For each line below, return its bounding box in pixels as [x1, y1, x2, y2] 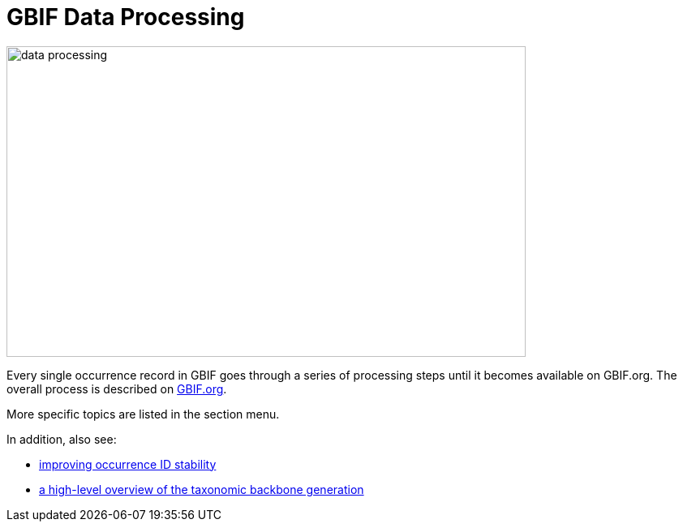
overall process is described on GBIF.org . [6, 381, 227, 396]
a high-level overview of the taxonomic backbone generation [39, 482, 364, 496]
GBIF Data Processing [6, 3, 245, 31]
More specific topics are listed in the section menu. [6, 406, 280, 421]
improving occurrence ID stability [39, 457, 217, 471]
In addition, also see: [6, 431, 117, 446]
